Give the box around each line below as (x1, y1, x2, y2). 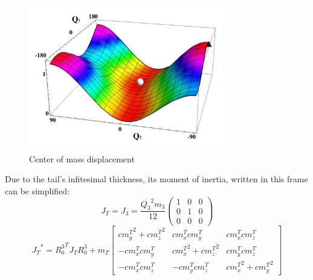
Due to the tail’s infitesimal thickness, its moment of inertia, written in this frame (5, 173, 308, 185)
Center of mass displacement (29, 152, 135, 165)
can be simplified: (5, 184, 70, 197)
